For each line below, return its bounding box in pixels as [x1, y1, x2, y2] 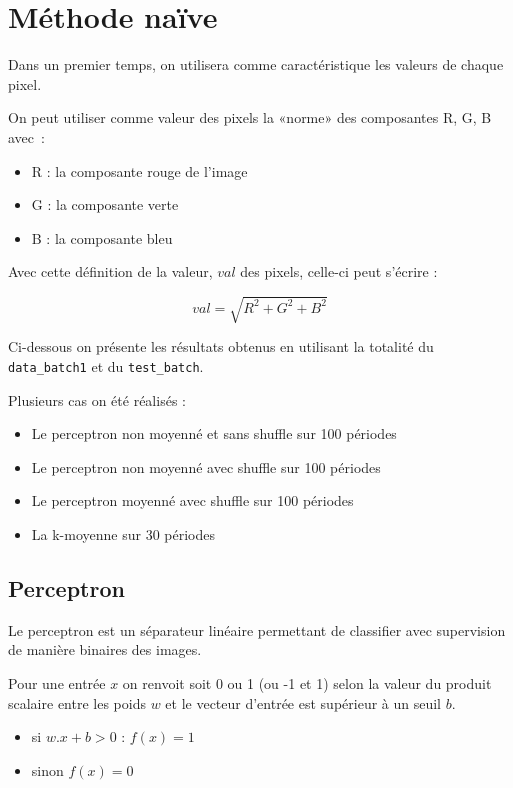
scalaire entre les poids [8, 692, 146, 713]
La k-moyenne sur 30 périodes [31, 524, 215, 545]
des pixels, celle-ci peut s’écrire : [240, 261, 438, 282]
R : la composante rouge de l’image [31, 160, 248, 181]
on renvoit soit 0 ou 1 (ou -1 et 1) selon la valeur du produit [122, 673, 492, 694]
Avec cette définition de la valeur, [8, 261, 213, 282]
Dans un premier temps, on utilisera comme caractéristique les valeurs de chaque [8, 54, 504, 75]
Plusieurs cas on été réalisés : [8, 389, 186, 410]
